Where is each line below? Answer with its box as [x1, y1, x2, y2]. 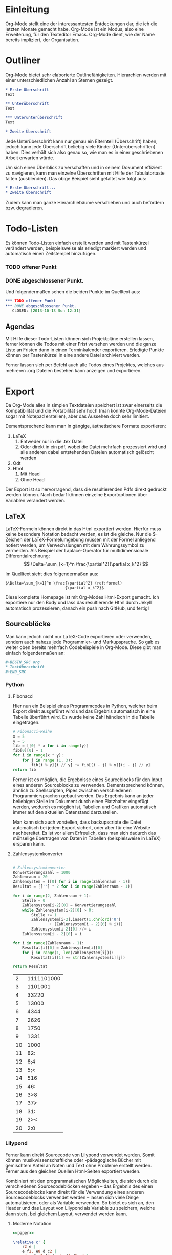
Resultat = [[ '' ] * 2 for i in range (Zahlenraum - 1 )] [12, 884, 133, 889]
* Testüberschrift [5, 664, 45, 669]
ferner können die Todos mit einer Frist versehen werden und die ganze [5, 341, 157, 348]
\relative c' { [12, 1240, 46, 1245]
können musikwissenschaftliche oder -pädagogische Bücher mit [5, 1157, 141, 1163]
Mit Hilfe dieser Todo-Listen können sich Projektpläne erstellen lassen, [5, 336, 154, 342]
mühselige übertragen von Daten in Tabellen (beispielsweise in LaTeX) [12, 835, 161, 841]
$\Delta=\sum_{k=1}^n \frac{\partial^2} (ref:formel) [5, 581, 123, 586]
